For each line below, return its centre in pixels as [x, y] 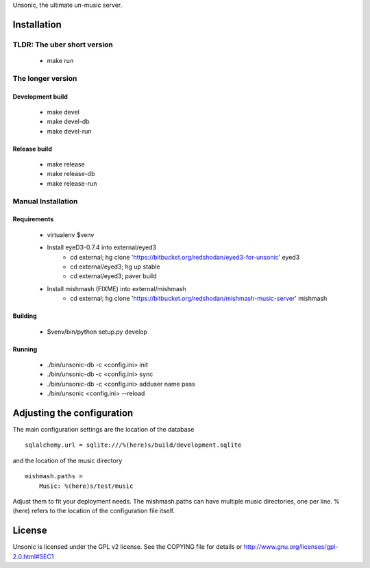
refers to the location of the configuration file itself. [103, 511]
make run [60, 60]
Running [25, 349]
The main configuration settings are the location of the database [103, 430]
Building [25, 316]
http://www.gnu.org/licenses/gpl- [291, 547]
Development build [40, 97]
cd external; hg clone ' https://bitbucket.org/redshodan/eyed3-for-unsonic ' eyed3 [185, 257]
